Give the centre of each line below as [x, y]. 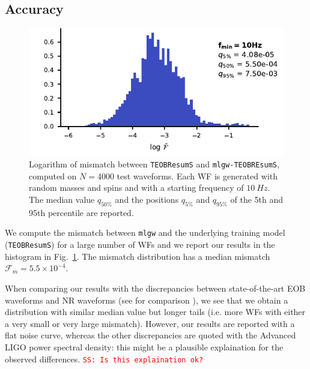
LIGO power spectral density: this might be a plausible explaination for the [144, 346]
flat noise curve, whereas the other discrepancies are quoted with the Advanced [150, 335]
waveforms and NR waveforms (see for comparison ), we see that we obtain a [147, 300]
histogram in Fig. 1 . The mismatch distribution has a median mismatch [138, 256]
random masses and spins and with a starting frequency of [136, 187]
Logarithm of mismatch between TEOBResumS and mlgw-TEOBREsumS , [154, 164]
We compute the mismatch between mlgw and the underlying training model [145, 232]
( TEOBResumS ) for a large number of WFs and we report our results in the [140, 244]
